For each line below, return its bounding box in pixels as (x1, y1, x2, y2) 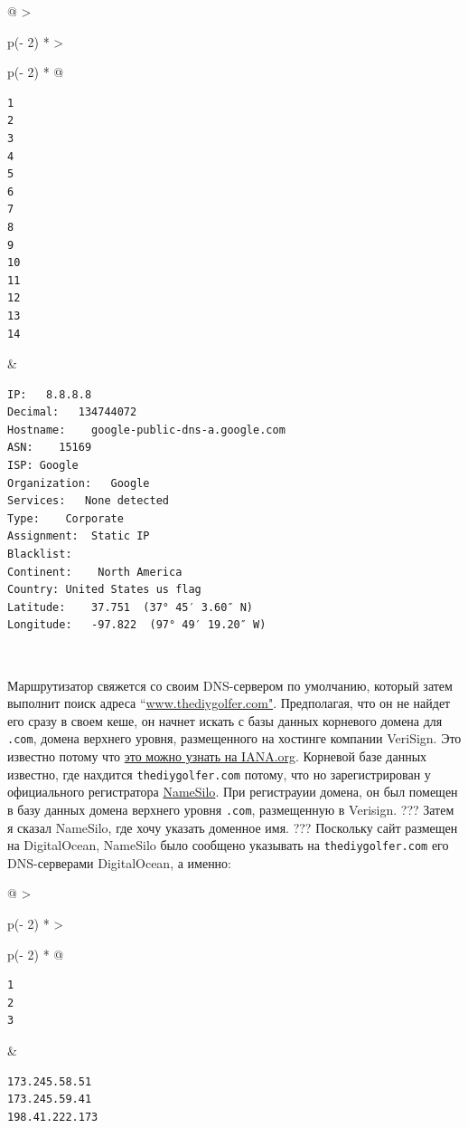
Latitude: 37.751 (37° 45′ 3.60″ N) (7, 600, 254, 614)
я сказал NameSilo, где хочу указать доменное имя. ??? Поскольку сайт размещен (7, 817, 458, 836)
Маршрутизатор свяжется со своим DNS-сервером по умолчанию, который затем (7, 675, 453, 694)
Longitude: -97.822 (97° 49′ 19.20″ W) (7, 618, 267, 632)
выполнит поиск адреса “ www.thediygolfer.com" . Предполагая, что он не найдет (7, 693, 451, 712)
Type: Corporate (7, 511, 124, 525)
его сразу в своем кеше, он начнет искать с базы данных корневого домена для (7, 711, 443, 730)
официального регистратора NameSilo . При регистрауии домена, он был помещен (7, 782, 458, 801)
